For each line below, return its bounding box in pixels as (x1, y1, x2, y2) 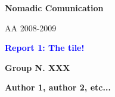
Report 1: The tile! (5, 41, 85, 54)
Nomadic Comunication (5, 2, 104, 14)
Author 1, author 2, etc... (5, 81, 111, 93)
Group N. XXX (5, 61, 70, 73)
